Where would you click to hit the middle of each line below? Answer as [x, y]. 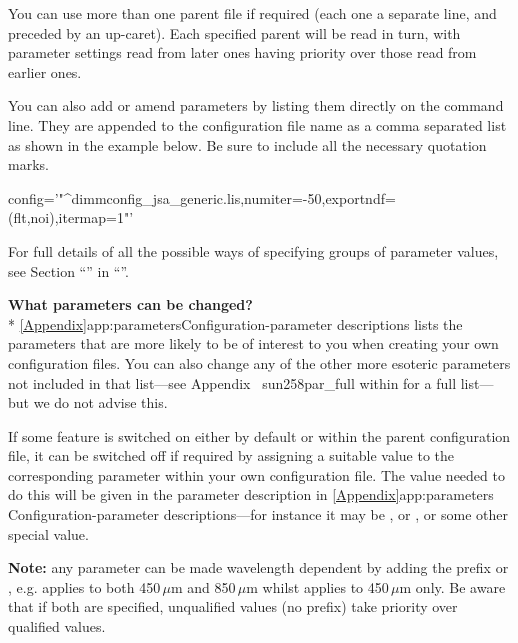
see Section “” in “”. [68, 270]
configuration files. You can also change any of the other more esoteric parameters [259, 362]
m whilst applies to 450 [317, 586]
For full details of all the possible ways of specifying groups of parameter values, [253, 250]
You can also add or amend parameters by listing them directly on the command [256, 105]
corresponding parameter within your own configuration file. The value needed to [256, 474]
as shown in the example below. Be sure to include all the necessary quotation [247, 144]
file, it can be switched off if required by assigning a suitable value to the [231, 455]
